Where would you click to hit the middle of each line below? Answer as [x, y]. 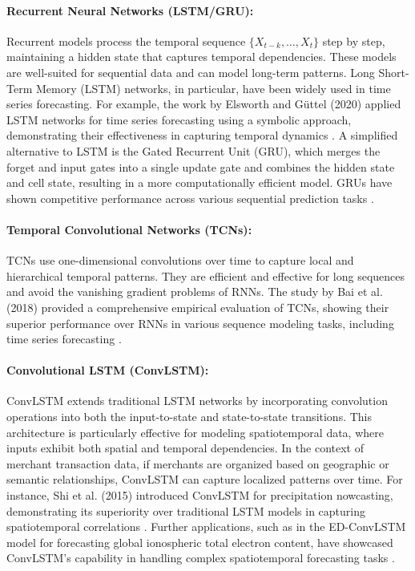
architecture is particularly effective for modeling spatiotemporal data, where [195, 432]
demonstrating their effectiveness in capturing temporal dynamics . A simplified [202, 135]
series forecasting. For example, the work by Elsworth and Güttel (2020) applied [204, 104]
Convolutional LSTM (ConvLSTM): [108, 370]
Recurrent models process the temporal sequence [126, 40]
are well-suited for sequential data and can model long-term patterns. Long [191, 72]
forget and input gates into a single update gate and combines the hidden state [201, 166]
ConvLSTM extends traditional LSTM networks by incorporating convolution [197, 401]
